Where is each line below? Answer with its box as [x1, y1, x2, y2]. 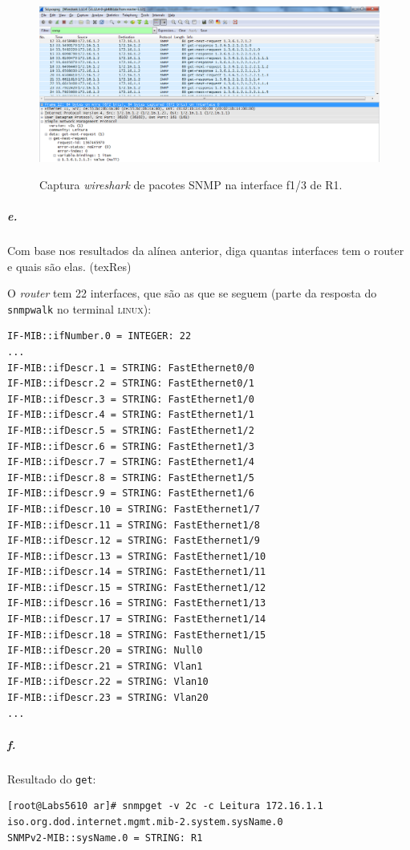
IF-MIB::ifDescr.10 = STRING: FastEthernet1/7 [7, 503, 260, 515]
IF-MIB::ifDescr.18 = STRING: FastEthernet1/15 [7, 629, 266, 641]
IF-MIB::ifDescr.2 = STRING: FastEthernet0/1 [7, 378, 254, 390]
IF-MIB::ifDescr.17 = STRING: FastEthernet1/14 [7, 613, 266, 625]
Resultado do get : [7, 770, 96, 787]
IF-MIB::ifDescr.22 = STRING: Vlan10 [7, 676, 209, 688]
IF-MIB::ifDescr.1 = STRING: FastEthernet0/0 [7, 362, 254, 374]
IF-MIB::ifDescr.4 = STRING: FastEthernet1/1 [7, 409, 254, 421]
